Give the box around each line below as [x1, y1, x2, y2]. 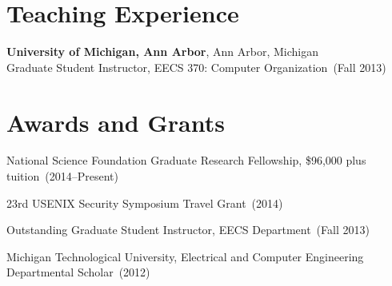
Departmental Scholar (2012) [6, 264, 150, 280]
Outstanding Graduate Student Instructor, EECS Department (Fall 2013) [6, 221, 370, 238]
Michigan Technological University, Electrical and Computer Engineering [6, 248, 364, 264]
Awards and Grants [6, 105, 225, 138]
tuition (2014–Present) [6, 168, 118, 185]
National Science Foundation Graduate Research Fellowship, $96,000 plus [6, 152, 366, 169]
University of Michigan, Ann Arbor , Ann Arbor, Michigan [6, 43, 319, 60]
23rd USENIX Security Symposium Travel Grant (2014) [6, 194, 283, 211]
